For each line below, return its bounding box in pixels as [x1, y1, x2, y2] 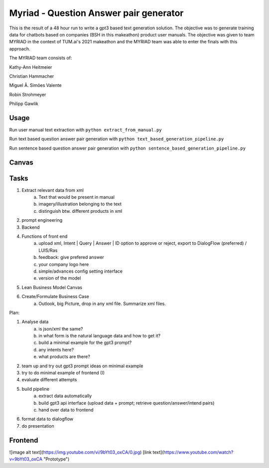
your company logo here [38, 261, 89, 267]
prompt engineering [21, 217, 63, 223]
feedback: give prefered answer [38, 254, 105, 260]
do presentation [21, 423, 54, 429]
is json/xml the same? [38, 325, 83, 331]
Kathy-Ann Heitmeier [9, 64, 52, 70]
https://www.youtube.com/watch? [163, 449, 234, 455]
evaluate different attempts [21, 377, 77, 383]
